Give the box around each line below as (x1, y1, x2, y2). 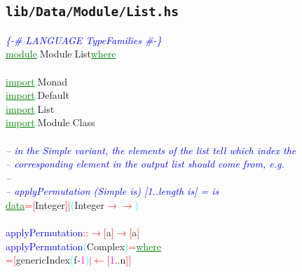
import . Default (6, 88, 69, 102)
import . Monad (6, 74, 67, 88)
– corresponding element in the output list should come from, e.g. (6, 156, 284, 171)
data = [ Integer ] (6, 197, 68, 212)
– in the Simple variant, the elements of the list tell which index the (6, 142, 296, 157)
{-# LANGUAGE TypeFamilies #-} (6, 32, 162, 47)
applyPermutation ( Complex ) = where (6, 238, 162, 253)
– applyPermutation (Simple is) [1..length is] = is (6, 184, 219, 198)
